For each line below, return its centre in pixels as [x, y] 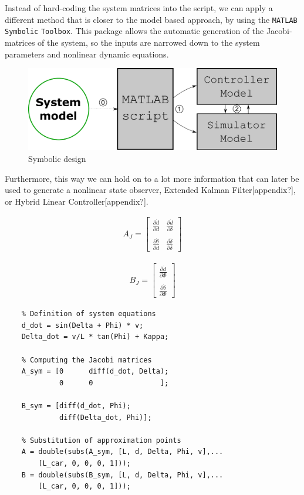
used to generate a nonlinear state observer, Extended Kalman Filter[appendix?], [150, 190]
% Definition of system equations [89, 314]
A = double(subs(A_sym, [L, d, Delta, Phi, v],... [122, 452]
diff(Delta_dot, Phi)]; [106, 417]
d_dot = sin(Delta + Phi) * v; [82, 325]
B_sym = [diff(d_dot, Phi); [76, 406]
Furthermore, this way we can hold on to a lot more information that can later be [152, 178]
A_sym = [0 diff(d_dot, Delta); [95, 372]
